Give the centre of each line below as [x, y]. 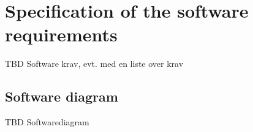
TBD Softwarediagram [47, 122]
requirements [61, 34]
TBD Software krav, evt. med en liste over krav [94, 64]
